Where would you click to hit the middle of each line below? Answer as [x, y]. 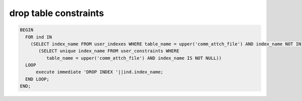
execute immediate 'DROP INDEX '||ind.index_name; [100, 72]
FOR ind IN [39, 37]
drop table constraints [57, 13]
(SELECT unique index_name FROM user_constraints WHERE [109, 51]
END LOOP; [37, 79]
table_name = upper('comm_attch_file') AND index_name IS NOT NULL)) [134, 58]
